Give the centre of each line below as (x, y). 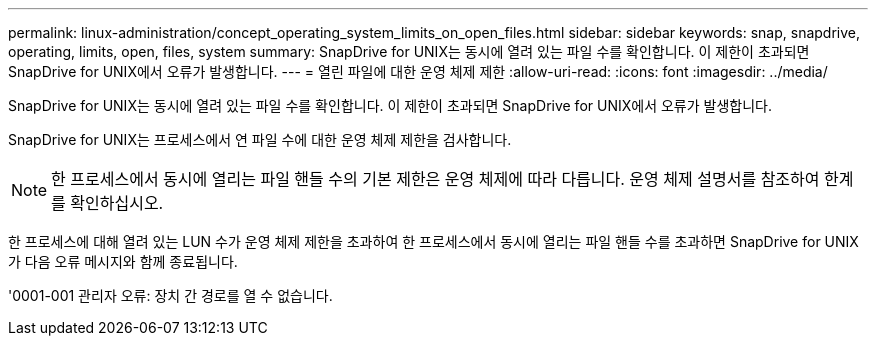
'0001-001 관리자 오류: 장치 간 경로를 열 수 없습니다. (170, 295)
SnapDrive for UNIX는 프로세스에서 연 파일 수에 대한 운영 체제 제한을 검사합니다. (260, 139)
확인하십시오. (117, 203)
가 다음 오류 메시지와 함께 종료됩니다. (123, 261)
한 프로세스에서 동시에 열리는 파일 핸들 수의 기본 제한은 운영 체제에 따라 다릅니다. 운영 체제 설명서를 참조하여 (435, 179)
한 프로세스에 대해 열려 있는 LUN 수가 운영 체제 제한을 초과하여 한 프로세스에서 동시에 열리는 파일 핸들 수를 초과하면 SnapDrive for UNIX (433, 241)
